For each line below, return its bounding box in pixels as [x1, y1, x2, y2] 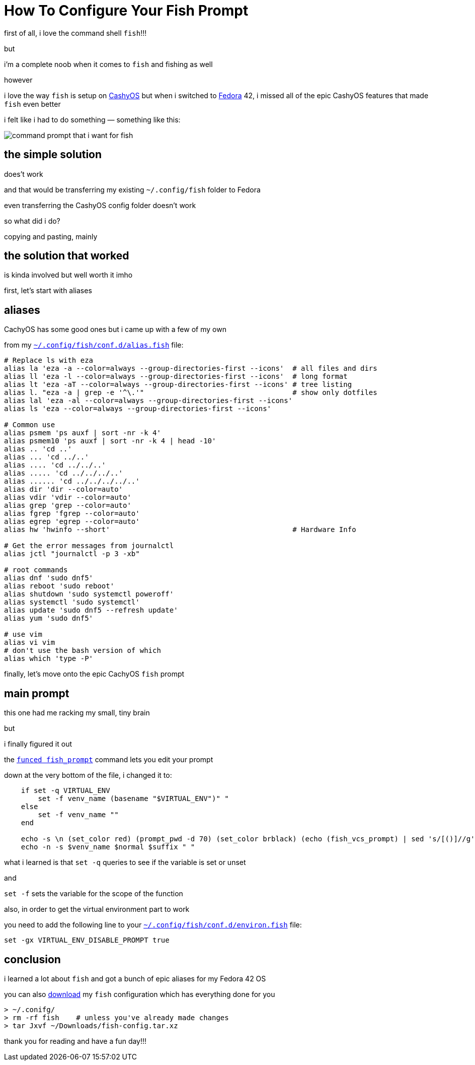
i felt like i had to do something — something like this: [4, 115, 181, 124]
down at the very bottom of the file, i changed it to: [4, 771, 172, 780]
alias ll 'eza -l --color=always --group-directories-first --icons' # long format [4, 372, 348, 381]
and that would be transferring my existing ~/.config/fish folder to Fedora [4, 185, 261, 194]
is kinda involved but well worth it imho [4, 271, 133, 280]
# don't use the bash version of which [4, 646, 161, 655]
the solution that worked [4, 249, 129, 262]
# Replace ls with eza [4, 356, 94, 365]
